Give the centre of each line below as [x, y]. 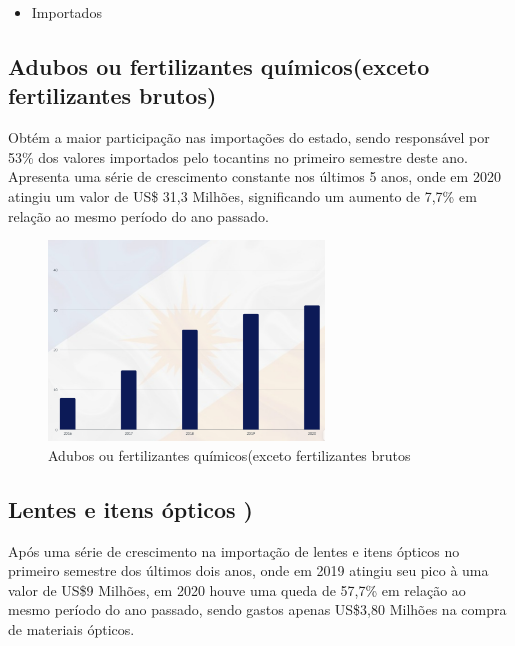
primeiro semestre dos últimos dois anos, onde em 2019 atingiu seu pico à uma [248, 570]
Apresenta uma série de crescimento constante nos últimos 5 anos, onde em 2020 [254, 176]
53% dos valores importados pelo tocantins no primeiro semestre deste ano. [238, 156]
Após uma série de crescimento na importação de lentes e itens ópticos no [234, 550]
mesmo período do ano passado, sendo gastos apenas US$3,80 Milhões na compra [257, 609]
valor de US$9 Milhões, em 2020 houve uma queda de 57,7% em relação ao [237, 589]
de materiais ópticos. [71, 628]
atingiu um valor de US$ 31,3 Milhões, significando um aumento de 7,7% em [242, 195]
